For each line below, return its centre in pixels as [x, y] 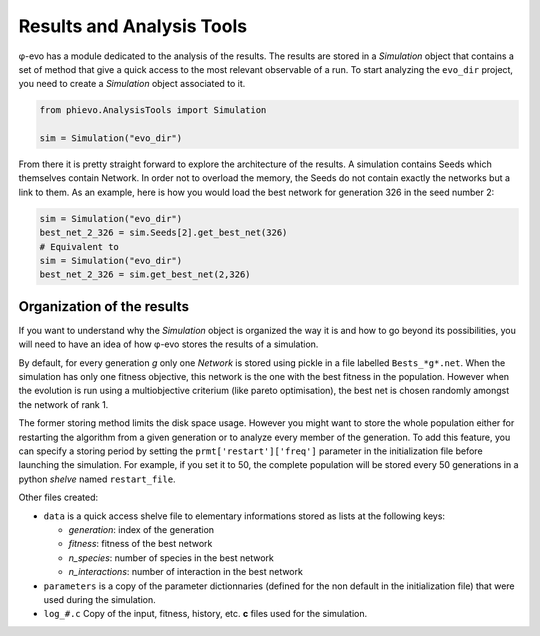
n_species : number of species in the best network [171, 557]
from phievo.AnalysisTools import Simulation [153, 110]
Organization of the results [104, 306]
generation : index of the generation [141, 529]
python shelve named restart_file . [97, 479]
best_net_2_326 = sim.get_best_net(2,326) [145, 274]
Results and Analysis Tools [133, 26]
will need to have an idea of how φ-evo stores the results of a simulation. [168, 344]
